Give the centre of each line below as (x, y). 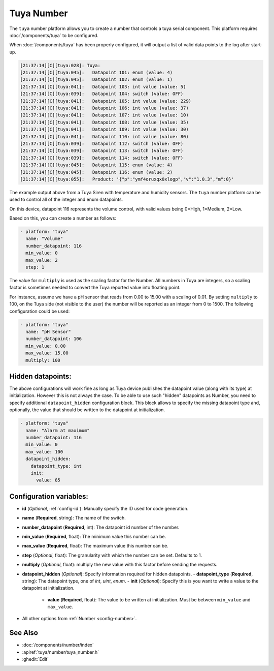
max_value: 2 (42, 260)
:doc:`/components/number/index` (58, 645)
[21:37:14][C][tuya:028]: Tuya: (60, 65)
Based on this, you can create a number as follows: (63, 218)
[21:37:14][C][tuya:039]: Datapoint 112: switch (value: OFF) (102, 144)
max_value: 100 (44, 452)
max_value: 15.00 (47, 353)
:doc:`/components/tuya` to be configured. (54, 35)
